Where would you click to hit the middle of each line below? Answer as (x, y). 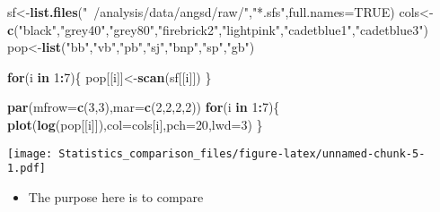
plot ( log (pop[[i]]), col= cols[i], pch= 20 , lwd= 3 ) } (135, 124)
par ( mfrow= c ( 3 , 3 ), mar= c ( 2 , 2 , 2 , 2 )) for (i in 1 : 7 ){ (144, 107)
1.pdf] (26, 169)
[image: (30, 153)
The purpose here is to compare (116, 196)
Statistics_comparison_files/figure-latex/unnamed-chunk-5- (242, 153)
